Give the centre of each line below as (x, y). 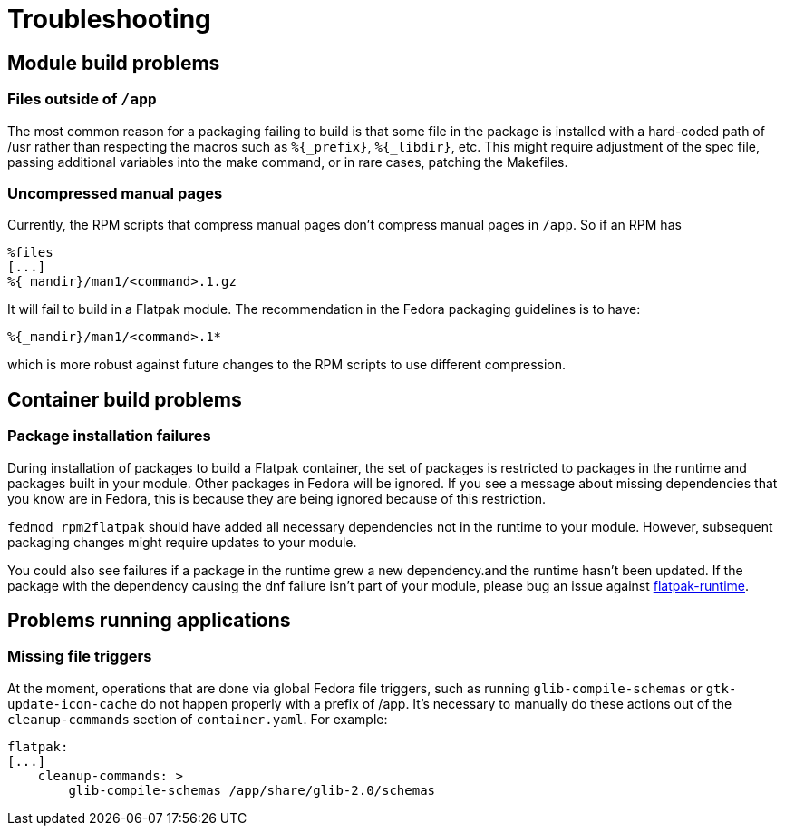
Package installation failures (109, 436)
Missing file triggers (80, 657)
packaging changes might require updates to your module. (182, 542)
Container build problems (125, 399)
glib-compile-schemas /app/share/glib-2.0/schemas (252, 790)
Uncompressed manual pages (115, 193)
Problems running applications (149, 620)
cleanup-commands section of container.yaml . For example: (198, 719)
